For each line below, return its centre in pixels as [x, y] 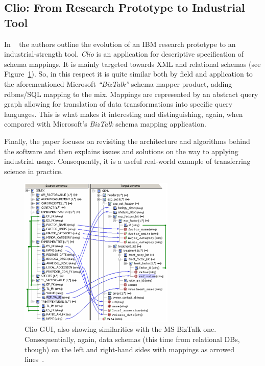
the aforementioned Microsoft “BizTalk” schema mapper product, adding [118, 83]
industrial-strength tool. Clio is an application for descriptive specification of [124, 54]
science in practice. [34, 171]
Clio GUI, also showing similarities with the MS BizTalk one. [121, 329]
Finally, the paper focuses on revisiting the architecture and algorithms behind [127, 141]
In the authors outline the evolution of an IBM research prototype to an [120, 44]
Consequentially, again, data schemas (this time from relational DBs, [132, 339]
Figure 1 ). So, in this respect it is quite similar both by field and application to [128, 74]
